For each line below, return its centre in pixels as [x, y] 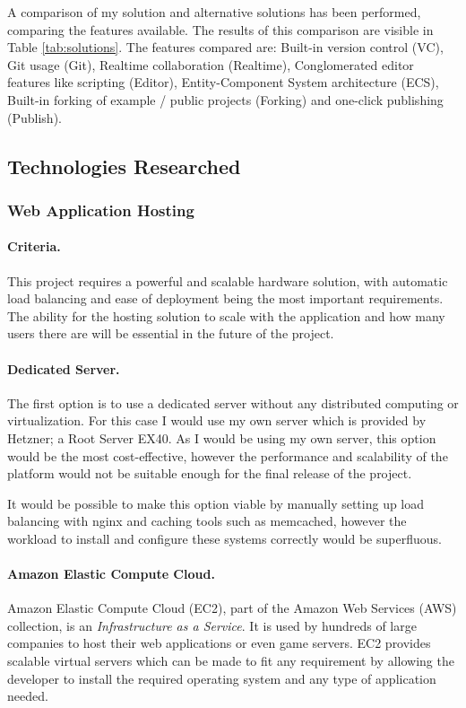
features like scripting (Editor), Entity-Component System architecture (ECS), [223, 82]
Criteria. [34, 246]
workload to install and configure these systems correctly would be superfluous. [224, 538]
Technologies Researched [124, 166]
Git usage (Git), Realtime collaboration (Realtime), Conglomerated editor [211, 64]
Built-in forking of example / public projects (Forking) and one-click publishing [225, 99]
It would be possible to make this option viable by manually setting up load [216, 503]
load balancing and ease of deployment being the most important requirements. [225, 298]
